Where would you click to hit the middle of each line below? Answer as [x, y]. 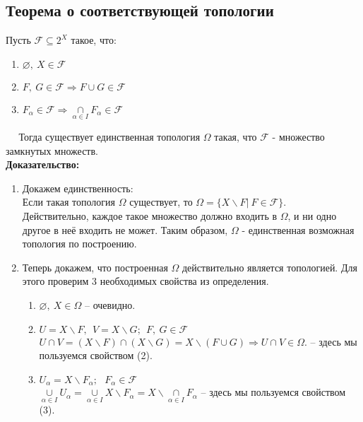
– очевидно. [110, 304]
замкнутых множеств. [52, 150]
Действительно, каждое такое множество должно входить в [150, 215]
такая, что [236, 137]
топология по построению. [79, 244]
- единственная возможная [298, 229]
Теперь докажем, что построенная [95, 267]
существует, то [161, 202]
